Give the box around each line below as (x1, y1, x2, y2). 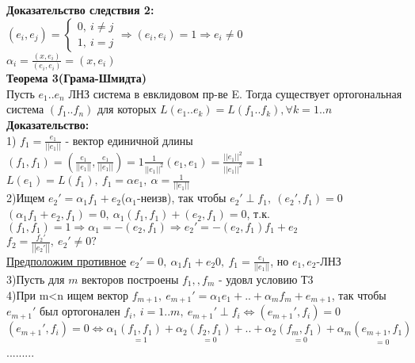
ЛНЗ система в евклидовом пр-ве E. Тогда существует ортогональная (68, 85, 402, 101)
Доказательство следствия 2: (6, 2, 154, 17)
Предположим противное (6, 252, 127, 269)
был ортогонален (39, 303, 120, 319)
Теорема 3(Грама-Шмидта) (6, 70, 147, 86)
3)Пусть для (6, 271, 65, 288)
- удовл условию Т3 (218, 271, 314, 288)
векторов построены (82, 271, 179, 288)
